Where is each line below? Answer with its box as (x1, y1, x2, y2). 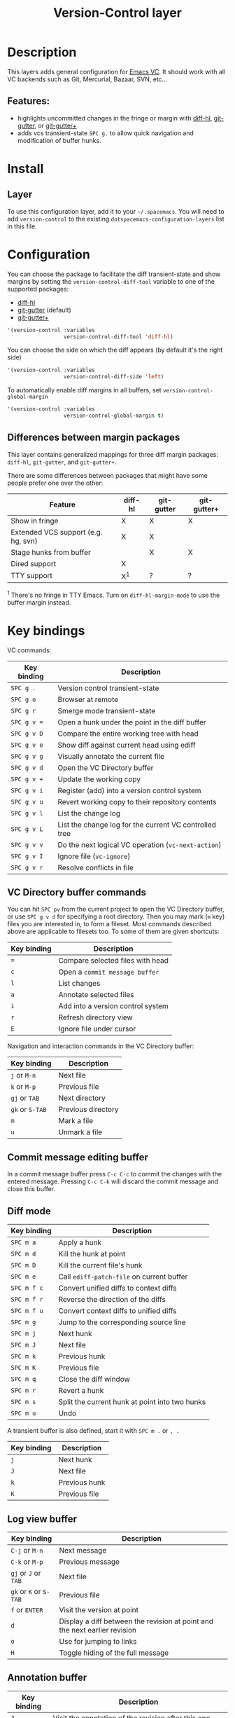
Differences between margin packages (7, 432, 180, 444)
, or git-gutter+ (34, 121, 77, 130)
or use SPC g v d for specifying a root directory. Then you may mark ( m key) (7, 912, 225, 921)
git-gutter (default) (17, 305, 71, 314)
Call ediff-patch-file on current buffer (58, 1272, 188, 1281)
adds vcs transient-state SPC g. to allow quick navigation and (17, 128, 194, 137)
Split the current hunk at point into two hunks (58, 1397, 206, 1407)
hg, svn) (10, 536, 38, 546)
